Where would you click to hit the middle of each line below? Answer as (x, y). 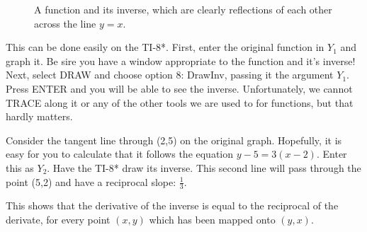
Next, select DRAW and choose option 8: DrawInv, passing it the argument (170, 75)
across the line (65, 23)
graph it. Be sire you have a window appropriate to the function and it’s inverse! (181, 60)
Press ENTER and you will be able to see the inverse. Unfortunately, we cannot (179, 88)
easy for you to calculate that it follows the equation (120, 154)
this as (20, 167)
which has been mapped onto (212, 219)
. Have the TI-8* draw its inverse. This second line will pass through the (204, 167)
